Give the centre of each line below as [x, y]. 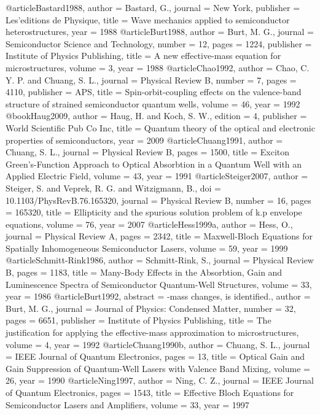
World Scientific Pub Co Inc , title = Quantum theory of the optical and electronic [160, 127]
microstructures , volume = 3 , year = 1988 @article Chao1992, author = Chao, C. [158, 67]
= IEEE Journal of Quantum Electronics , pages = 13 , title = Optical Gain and [155, 356]
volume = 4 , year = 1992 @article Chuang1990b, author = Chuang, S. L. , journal [158, 344]
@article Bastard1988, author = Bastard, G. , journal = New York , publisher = [153, 7]
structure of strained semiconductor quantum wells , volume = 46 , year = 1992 [153, 103]
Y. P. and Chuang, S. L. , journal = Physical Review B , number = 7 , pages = [151, 80]
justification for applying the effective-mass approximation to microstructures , [152, 332]
